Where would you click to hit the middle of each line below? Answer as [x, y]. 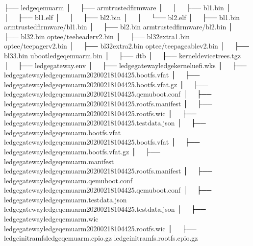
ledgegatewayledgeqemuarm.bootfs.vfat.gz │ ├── [82, 151]
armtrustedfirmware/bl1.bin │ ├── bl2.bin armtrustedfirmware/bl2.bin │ [119, 27]
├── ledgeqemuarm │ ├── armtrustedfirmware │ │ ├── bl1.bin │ [118, 7]
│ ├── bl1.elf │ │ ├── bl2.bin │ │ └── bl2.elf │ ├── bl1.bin [122, 17]
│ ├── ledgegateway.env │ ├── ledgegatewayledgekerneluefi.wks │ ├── [125, 65]
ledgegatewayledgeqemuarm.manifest [59, 161]
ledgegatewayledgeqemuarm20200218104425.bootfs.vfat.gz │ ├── [106, 84]
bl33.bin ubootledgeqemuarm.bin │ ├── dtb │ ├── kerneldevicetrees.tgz [122, 55]
